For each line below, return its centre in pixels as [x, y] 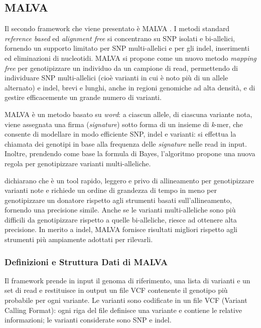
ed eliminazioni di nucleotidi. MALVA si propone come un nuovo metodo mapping [130, 58]
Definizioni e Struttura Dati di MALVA [86, 261]
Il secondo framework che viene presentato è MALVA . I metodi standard [117, 28]
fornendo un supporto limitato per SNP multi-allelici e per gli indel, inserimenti [127, 48]
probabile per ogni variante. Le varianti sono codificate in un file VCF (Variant [126, 300]
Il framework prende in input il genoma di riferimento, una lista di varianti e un [127, 280]
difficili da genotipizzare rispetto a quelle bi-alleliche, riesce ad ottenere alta [121, 219]
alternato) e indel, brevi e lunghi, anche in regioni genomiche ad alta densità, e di [130, 87]
